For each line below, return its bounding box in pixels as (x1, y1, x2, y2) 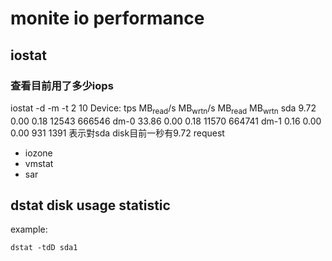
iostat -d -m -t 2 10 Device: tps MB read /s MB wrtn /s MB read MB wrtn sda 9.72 (10, 102, 317, 116)
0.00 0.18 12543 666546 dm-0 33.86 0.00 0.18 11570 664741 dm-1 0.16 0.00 (10, 115, 322, 127)
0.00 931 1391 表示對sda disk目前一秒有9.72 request (10, 127, 225, 139)
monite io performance (10, 7, 205, 30)
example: (10, 223, 48, 236)
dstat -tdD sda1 (10, 243, 78, 253)
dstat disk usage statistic (10, 197, 171, 214)
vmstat (24, 157, 54, 169)
